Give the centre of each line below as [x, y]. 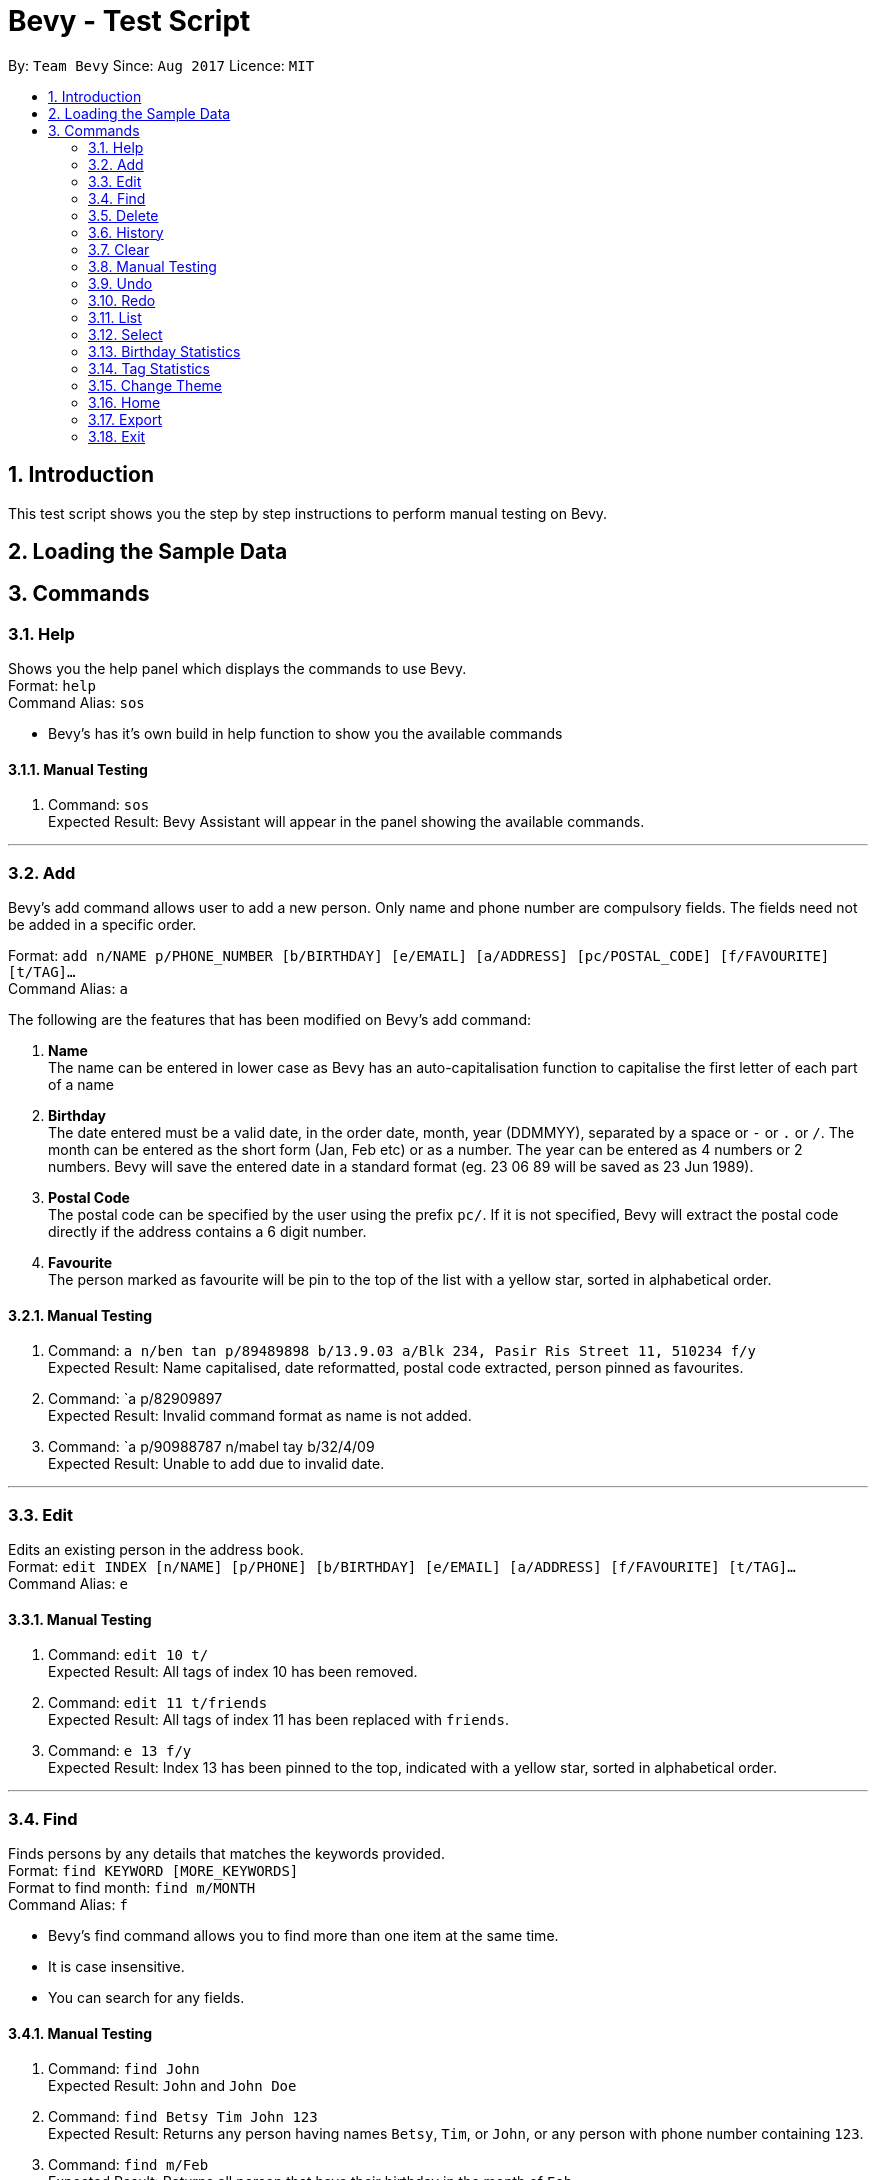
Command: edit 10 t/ [128, 1655]
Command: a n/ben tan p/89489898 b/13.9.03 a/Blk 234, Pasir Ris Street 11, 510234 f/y [402, 1351]
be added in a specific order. [102, 925]
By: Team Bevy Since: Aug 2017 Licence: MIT [161, 65]
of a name [81, 1085]
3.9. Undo [120, 283]
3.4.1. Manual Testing [80, 2033]
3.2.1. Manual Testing [80, 1315]
